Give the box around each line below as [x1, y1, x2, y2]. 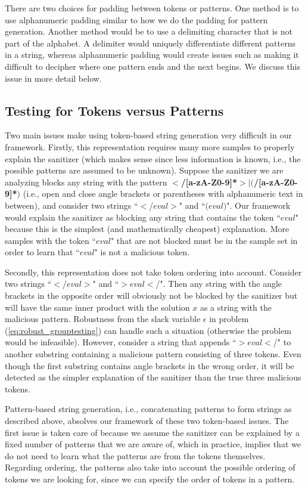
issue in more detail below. [5, 72, 102, 84]
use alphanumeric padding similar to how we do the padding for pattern [5, 13, 268, 26]
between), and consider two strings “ [5, 199, 138, 211]
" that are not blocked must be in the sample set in [110, 234, 298, 246]
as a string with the [200, 301, 272, 313]
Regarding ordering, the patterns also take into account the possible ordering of [5, 461, 295, 473]
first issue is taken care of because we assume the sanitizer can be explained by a [5, 426, 300, 438]
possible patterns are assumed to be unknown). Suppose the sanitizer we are [5, 164, 284, 177]
